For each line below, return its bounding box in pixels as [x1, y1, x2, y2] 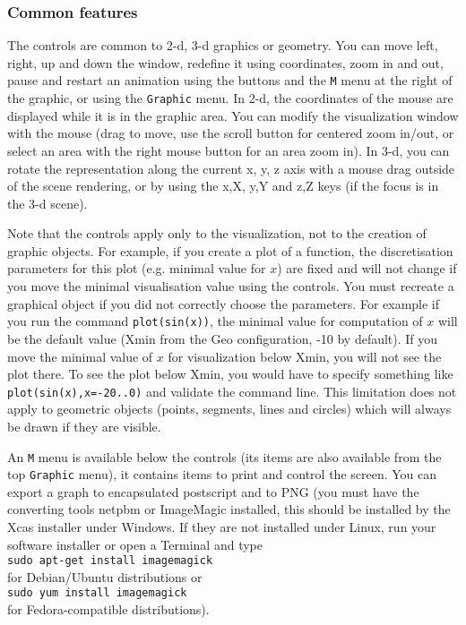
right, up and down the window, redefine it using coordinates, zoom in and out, [7, 53, 444, 72]
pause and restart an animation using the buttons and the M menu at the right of [7, 71, 453, 90]
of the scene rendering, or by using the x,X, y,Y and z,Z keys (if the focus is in [7, 176, 439, 195]
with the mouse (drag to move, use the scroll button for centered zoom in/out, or [7, 124, 454, 142]
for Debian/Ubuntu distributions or [7, 567, 203, 586]
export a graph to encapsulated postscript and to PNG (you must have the [7, 482, 419, 501]
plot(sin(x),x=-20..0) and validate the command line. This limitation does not [7, 381, 457, 400]
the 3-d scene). [7, 193, 88, 212]
